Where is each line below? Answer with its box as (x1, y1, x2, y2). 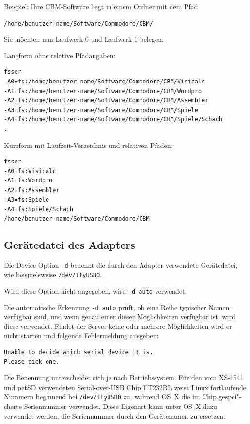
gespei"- (219, 391, 242, 402)
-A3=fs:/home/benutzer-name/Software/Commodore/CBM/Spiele (4, 106, 198, 114)
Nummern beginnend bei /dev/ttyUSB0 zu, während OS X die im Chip (4, 391, 217, 402)
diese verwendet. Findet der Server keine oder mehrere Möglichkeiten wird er (4, 321, 232, 331)
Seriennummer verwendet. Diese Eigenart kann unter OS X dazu (24, 401, 217, 411)
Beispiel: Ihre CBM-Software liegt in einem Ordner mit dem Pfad (4, 1, 198, 11)
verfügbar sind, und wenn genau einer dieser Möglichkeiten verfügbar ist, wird (4, 311, 235, 322)
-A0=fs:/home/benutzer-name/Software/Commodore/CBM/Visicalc (4, 78, 205, 85)
